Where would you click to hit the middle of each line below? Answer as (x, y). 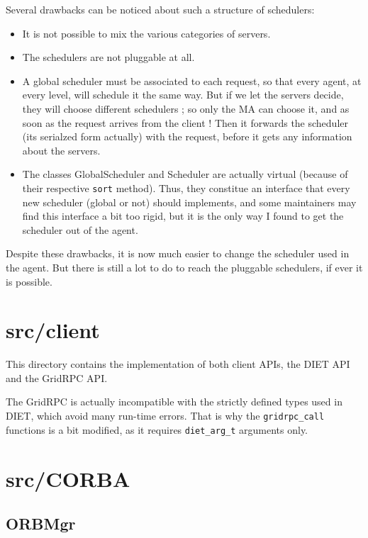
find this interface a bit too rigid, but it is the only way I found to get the (183, 216)
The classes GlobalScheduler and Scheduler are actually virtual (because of (185, 174)
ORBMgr (41, 523)
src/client (53, 330)
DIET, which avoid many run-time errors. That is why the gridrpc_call (165, 416)
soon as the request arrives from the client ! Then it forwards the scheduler (185, 122)
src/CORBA (68, 478)
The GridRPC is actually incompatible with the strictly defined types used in (174, 402)
